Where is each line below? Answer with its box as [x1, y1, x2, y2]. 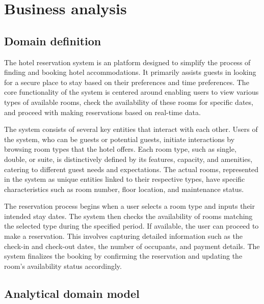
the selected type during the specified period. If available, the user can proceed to [4, 220, 259, 231]
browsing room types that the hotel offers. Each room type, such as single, [4, 144, 236, 154]
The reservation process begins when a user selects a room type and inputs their [4, 201, 255, 211]
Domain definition [4, 33, 101, 48]
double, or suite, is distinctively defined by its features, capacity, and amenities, [4, 153, 253, 164]
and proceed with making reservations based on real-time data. [4, 106, 201, 117]
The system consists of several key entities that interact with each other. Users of [4, 124, 258, 134]
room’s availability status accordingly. [4, 260, 122, 271]
